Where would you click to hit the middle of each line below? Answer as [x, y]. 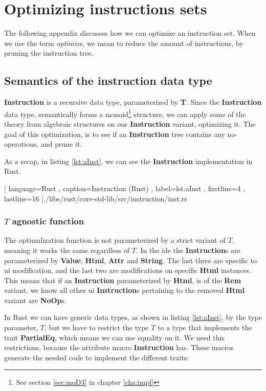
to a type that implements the [205, 327]
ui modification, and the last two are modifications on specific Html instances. [128, 270]
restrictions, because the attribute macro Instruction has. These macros [119, 347]
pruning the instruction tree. [49, 53]
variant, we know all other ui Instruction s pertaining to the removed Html [125, 290]
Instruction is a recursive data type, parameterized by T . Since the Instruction [133, 102]
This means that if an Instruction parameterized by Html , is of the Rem [123, 280]
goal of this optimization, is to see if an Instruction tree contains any [115, 134]
